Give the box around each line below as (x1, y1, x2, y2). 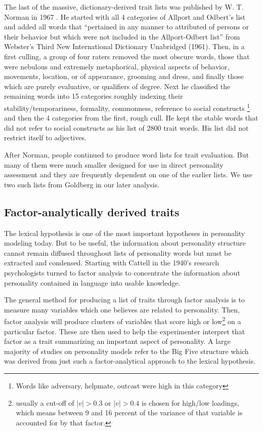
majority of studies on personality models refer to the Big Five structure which (4, 345, 249, 356)
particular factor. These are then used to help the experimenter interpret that (4, 326, 245, 336)
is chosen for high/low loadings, (142, 397, 239, 408)
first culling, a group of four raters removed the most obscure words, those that (4, 51, 250, 61)
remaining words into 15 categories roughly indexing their (4, 91, 183, 101)
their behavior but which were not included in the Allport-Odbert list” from (4, 31, 240, 42)
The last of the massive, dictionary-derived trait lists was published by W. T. (4, 2, 244, 12)
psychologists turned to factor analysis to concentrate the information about (4, 267, 240, 278)
